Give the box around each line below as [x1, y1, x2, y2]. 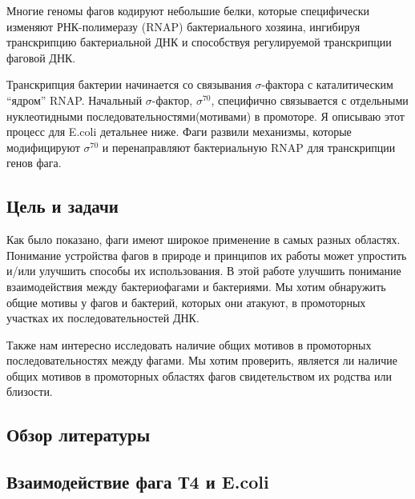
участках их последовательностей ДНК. [6, 309, 199, 326]
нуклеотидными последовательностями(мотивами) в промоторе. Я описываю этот [6, 107, 405, 124]
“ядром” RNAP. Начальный [6, 91, 143, 108]
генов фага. [6, 154, 62, 171]
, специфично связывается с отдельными [211, 91, 409, 108]
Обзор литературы [6, 422, 151, 447]
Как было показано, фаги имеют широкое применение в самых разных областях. [6, 231, 401, 248]
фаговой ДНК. [6, 49, 76, 66]
